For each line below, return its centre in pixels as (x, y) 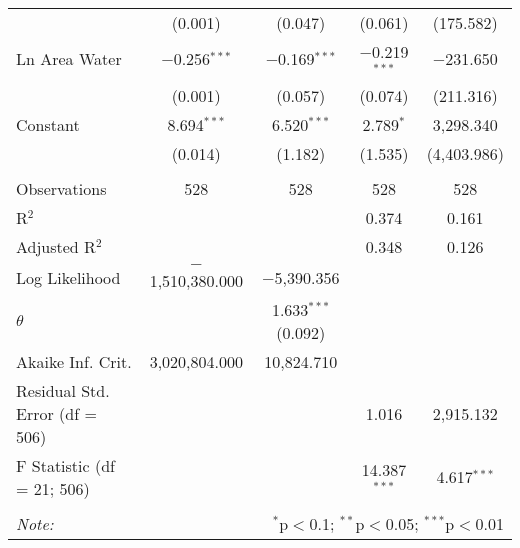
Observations (61, 188)
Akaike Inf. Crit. (74, 361)
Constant (48, 124)
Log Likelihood (68, 278)
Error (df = (56, 413)
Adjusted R (56, 246)
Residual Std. (63, 390)
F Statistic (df (65, 465)
